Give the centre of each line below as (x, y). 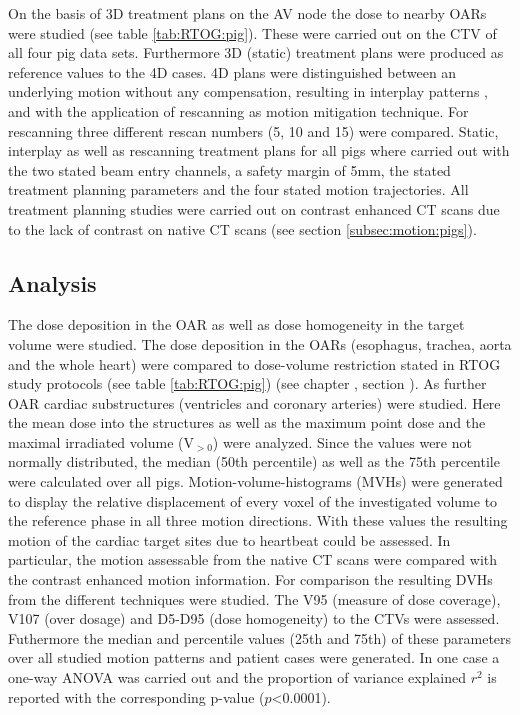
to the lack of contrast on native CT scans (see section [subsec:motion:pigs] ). (242, 228)
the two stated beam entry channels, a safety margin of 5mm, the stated (229, 169)
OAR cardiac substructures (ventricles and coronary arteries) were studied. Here (254, 402)
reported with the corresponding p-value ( (136, 696)
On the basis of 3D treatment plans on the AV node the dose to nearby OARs (247, 13)
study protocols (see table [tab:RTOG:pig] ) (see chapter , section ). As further (247, 383)
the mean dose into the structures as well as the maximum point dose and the (247, 422)
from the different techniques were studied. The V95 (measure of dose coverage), (254, 598)
